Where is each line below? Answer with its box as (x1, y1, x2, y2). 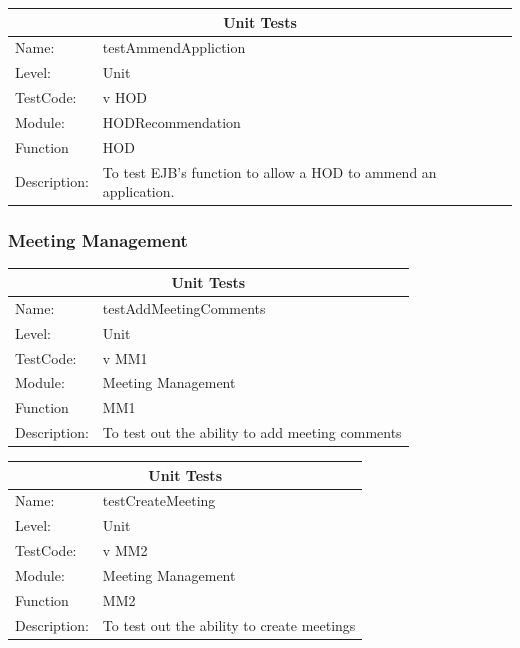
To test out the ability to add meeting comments (102, 422, 402, 443)
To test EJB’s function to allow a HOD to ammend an (102, 161, 437, 182)
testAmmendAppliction (102, 37, 246, 58)
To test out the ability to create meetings (102, 614, 356, 635)
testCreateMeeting (102, 490, 216, 511)
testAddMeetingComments (102, 297, 266, 318)
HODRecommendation (102, 111, 241, 132)
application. (102, 181, 175, 202)
